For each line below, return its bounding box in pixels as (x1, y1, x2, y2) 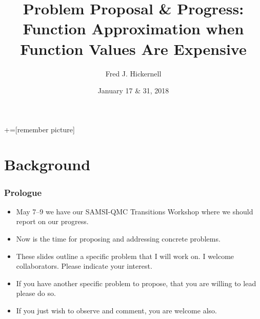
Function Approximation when (23, 18, 244, 39)
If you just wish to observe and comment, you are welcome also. (16, 305, 217, 316)
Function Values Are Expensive (20, 38, 247, 59)
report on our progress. (16, 216, 89, 227)
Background (4, 154, 91, 175)
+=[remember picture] (4, 124, 75, 134)
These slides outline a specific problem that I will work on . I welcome (16, 250, 234, 261)
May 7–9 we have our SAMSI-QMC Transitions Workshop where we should (16, 206, 253, 216)
